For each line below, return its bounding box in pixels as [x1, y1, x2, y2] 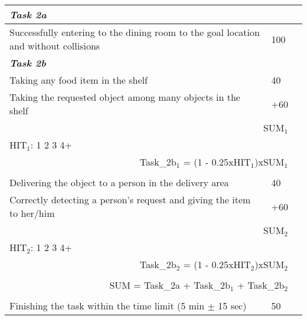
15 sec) [218, 299, 247, 312]
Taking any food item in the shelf [9, 73, 148, 87]
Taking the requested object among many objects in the [9, 90, 240, 104]
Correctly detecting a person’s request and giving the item [9, 193, 251, 206]
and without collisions [9, 39, 100, 52]
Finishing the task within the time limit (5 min [9, 299, 205, 312]
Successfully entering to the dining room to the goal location [9, 25, 260, 39]
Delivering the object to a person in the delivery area [9, 176, 229, 189]
